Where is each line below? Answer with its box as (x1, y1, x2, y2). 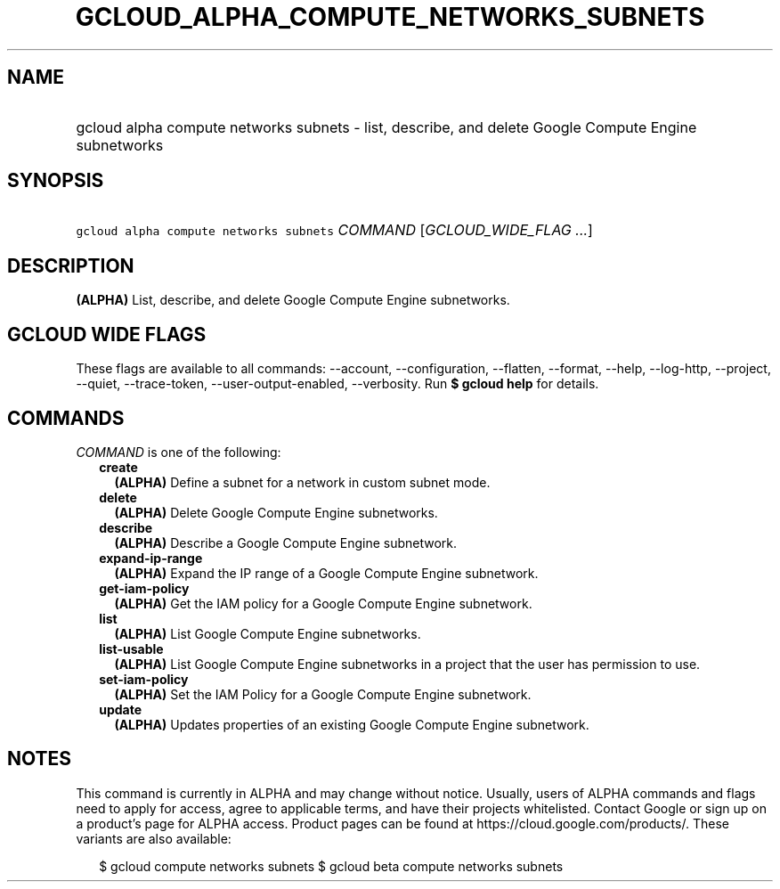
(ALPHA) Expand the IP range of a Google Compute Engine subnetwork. (114, 565, 539, 581)
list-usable (99, 640, 164, 657)
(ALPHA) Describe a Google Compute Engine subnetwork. (114, 534, 458, 551)
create (99, 459, 138, 475)
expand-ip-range (99, 550, 203, 566)
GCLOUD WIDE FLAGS (7, 322, 207, 346)
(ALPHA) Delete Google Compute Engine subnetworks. (114, 504, 438, 520)
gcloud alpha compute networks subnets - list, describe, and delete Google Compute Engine (76, 118, 697, 136)
